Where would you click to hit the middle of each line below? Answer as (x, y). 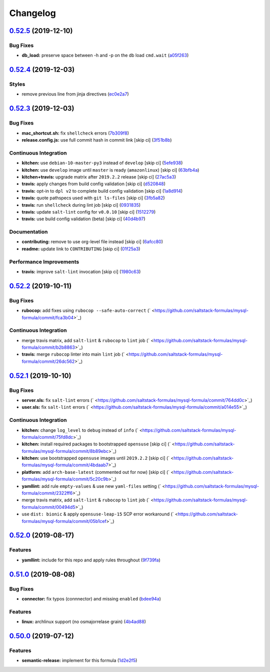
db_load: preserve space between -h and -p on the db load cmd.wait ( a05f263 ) (105, 56)
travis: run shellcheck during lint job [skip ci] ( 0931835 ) (81, 205)
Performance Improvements (44, 262)
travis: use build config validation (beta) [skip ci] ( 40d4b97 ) (83, 219)
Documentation (28, 232)
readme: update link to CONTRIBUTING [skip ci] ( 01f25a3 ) (81, 249)
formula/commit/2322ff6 (47, 493)
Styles (17, 84)
